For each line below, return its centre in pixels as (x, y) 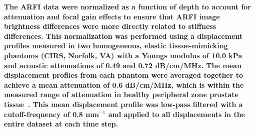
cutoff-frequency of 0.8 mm (51, 114)
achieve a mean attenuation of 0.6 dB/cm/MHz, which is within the (124, 84)
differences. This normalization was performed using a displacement (123, 36)
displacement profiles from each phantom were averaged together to (124, 75)
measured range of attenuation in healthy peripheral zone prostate (121, 94)
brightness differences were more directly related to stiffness (110, 26)
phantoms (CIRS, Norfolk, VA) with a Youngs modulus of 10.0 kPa (123, 55)
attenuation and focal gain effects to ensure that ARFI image (112, 16)
